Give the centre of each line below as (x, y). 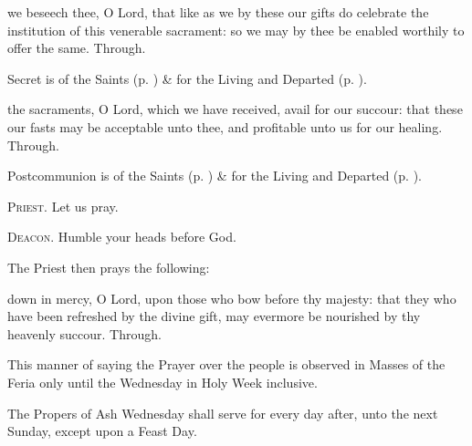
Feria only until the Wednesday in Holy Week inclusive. (163, 382)
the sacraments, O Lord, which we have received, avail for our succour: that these (235, 109)
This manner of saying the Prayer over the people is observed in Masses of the (226, 364)
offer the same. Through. (77, 48)
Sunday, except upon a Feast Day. (102, 431)
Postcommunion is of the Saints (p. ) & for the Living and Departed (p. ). (215, 176)
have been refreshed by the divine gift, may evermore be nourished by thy (214, 316)
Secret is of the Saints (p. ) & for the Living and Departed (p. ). (187, 78)
